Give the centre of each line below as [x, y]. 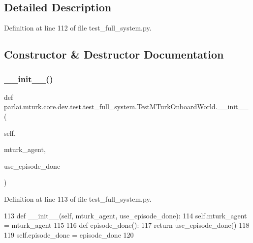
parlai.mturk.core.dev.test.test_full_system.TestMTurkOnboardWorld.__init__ [126, 106]
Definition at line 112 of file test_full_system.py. [78, 28]
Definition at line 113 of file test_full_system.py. [78, 198]
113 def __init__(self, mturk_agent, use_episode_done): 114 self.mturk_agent [126, 215]
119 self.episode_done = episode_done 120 [69, 234]
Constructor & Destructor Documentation [114, 54]
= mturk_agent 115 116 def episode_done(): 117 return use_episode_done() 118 [127, 225]
